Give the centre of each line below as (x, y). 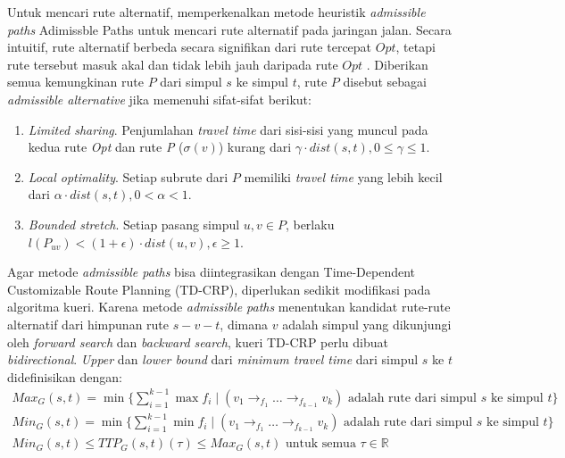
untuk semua (320, 444)
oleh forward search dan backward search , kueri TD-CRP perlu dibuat (198, 341)
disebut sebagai (385, 82)
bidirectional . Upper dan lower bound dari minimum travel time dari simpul (213, 359)
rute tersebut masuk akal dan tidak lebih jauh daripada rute (173, 64)
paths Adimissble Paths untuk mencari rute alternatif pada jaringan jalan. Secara (229, 29)
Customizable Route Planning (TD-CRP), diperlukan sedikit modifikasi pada (219, 289)
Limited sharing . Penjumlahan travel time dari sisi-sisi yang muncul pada (228, 129)
